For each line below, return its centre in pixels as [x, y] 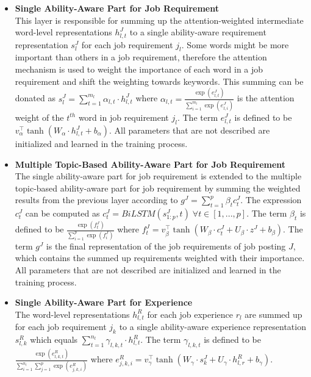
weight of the [39, 117]
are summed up [273, 314]
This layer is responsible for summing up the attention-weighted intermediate [159, 20]
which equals [54, 339]
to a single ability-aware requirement [198, 32]
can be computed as [63, 213]
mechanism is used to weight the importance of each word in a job [139, 69]
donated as [35, 98]
